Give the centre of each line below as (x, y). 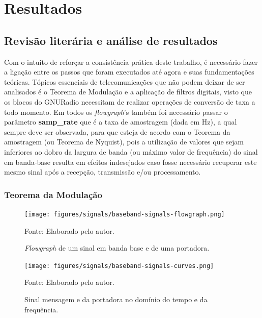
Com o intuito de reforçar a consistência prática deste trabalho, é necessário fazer (131, 62)
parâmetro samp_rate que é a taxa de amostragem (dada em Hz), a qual (121, 122)
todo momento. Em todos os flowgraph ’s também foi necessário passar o (116, 112)
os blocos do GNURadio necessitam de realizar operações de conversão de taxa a (130, 101)
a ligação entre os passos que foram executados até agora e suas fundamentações (129, 72)
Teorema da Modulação (53, 194)
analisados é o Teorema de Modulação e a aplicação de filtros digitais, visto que (128, 92)
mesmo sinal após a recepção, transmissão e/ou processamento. (103, 172)
